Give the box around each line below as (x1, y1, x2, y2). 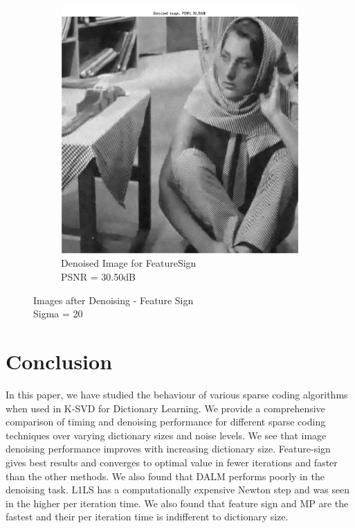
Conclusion (6, 347, 113, 376)
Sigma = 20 (33, 306, 83, 321)
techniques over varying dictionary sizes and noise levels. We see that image (6, 428, 327, 442)
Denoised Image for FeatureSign (61, 256, 197, 270)
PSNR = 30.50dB (61, 270, 136, 284)
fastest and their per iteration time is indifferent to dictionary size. (6, 509, 289, 524)
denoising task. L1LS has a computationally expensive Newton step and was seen (6, 482, 350, 497)
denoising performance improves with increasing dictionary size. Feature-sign (6, 441, 331, 456)
